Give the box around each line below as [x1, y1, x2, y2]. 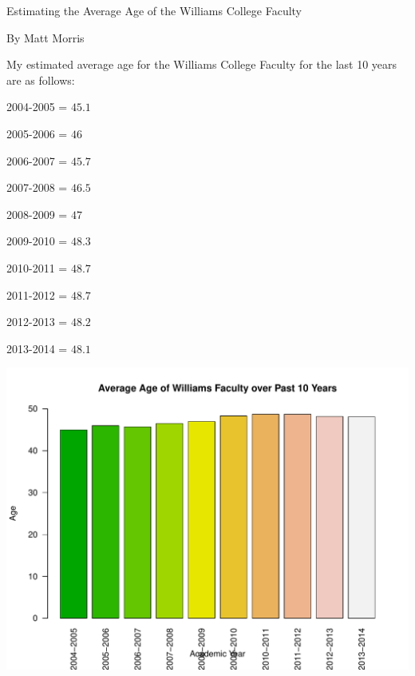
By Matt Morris [6, 29, 85, 46]
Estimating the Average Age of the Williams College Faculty [6, 2, 302, 18]
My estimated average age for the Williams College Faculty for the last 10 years [6, 56, 397, 73]
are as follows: [6, 71, 75, 88]
